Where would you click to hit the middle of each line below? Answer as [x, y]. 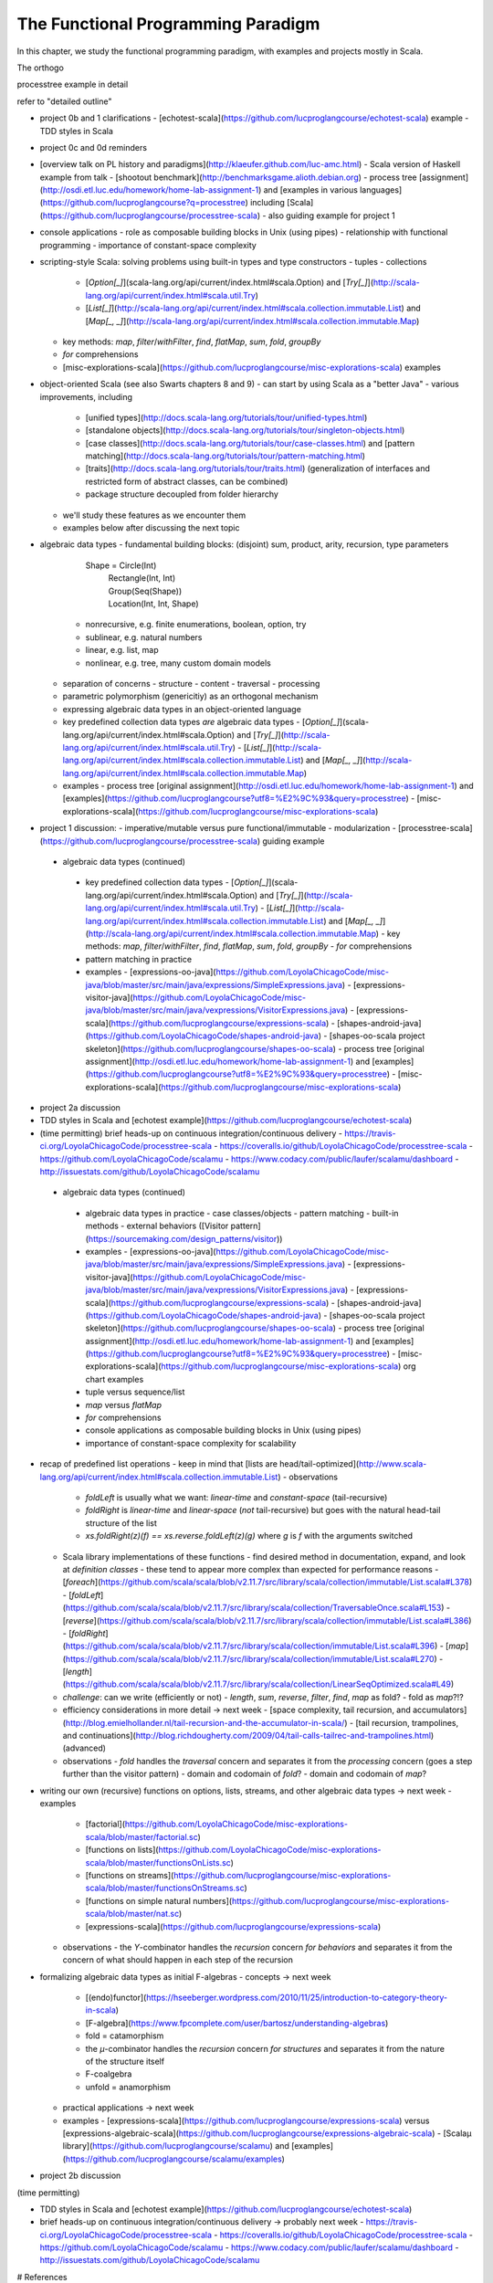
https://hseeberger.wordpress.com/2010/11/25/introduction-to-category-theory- [297, 1998]
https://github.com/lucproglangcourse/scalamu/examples [173, 2159]
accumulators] [440, 1710]
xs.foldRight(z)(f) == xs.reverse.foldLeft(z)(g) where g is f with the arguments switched [249, 1536]
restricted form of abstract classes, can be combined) [187, 481]
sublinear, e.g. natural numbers [144, 637]
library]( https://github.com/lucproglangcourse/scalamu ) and [176, 2146]
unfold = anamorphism [128, 2087]
